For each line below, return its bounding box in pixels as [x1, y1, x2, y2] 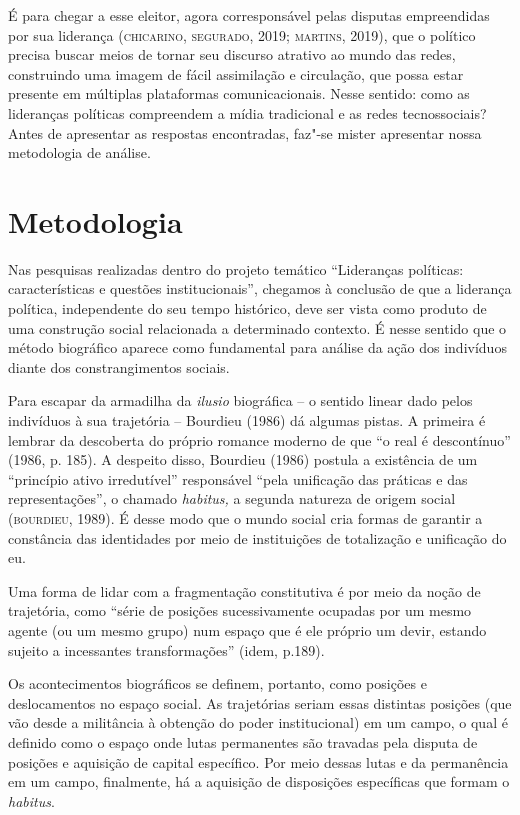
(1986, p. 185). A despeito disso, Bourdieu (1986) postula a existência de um [8, 449, 478, 470]
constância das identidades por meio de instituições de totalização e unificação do [8, 527, 507, 548]
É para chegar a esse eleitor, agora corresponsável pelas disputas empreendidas [8, 5, 490, 25]
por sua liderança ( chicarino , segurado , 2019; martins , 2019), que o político [8, 24, 476, 45]
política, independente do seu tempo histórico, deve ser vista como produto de [8, 298, 487, 319]
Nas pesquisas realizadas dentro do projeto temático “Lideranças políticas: [8, 258, 464, 279]
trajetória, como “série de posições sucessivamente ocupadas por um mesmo [8, 600, 472, 621]
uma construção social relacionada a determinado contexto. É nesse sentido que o [8, 317, 507, 338]
